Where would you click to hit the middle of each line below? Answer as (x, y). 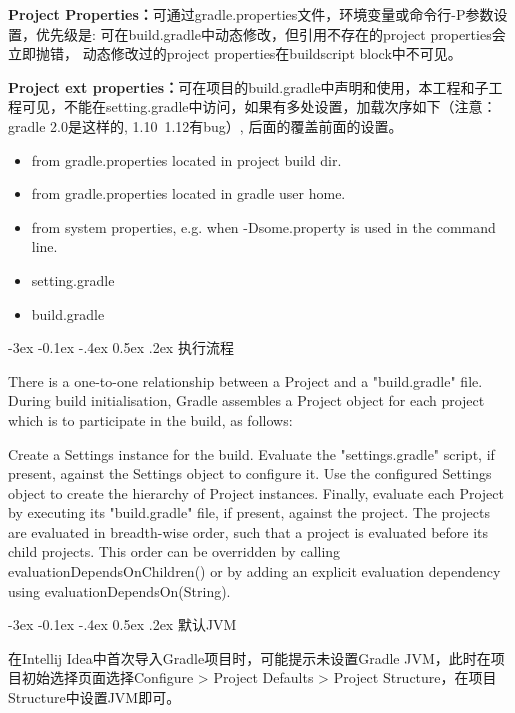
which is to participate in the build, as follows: (150, 419)
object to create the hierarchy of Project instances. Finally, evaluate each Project (256, 492)
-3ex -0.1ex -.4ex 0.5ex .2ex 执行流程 (121, 347)
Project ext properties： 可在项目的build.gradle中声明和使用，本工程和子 (248, 86)
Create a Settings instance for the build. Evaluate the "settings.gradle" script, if (251, 453)
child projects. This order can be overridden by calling (174, 551)
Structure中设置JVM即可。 (94, 697)
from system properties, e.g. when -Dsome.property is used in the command (263, 226)
